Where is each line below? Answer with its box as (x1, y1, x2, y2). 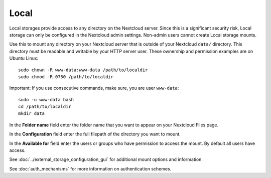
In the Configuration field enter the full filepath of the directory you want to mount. (9, 131, 181, 137)
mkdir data (18, 111, 45, 116)
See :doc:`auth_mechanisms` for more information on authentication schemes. (9, 165, 172, 171)
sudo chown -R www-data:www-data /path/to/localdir (18, 67, 148, 73)
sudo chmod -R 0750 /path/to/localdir (18, 74, 114, 80)
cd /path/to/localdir (18, 104, 71, 110)
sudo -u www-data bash (18, 97, 74, 102)
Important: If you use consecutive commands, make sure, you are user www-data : (9, 85, 179, 91)
